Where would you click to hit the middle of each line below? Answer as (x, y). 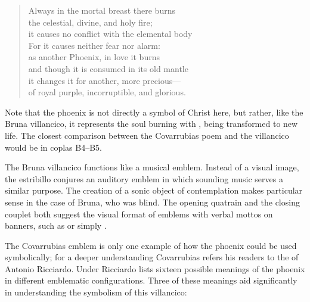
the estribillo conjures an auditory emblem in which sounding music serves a (144, 178)
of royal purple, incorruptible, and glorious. (107, 92)
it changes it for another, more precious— (105, 80)
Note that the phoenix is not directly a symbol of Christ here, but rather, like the (154, 112)
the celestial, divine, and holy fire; (90, 22)
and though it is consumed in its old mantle (108, 68)
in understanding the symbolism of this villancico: (96, 292)
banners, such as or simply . (56, 225)
